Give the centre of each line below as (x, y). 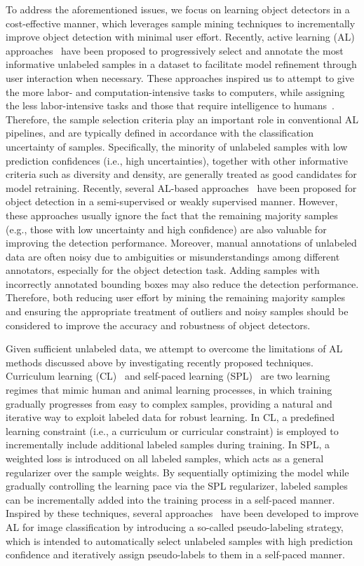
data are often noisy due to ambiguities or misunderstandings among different (173, 256)
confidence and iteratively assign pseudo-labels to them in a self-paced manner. (175, 554)
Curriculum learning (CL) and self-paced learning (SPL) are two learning (168, 376)
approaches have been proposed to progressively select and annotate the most (175, 50)
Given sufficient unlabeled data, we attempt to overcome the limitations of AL (174, 348)
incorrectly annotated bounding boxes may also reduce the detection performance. (182, 283)
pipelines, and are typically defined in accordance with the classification (160, 133)
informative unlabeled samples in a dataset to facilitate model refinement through (181, 64)
